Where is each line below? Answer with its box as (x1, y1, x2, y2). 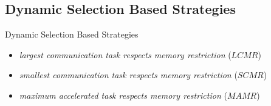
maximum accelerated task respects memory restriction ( (19, 88, 227, 101)
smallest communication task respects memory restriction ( (19, 68, 238, 81)
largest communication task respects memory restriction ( (19, 48, 232, 61)
